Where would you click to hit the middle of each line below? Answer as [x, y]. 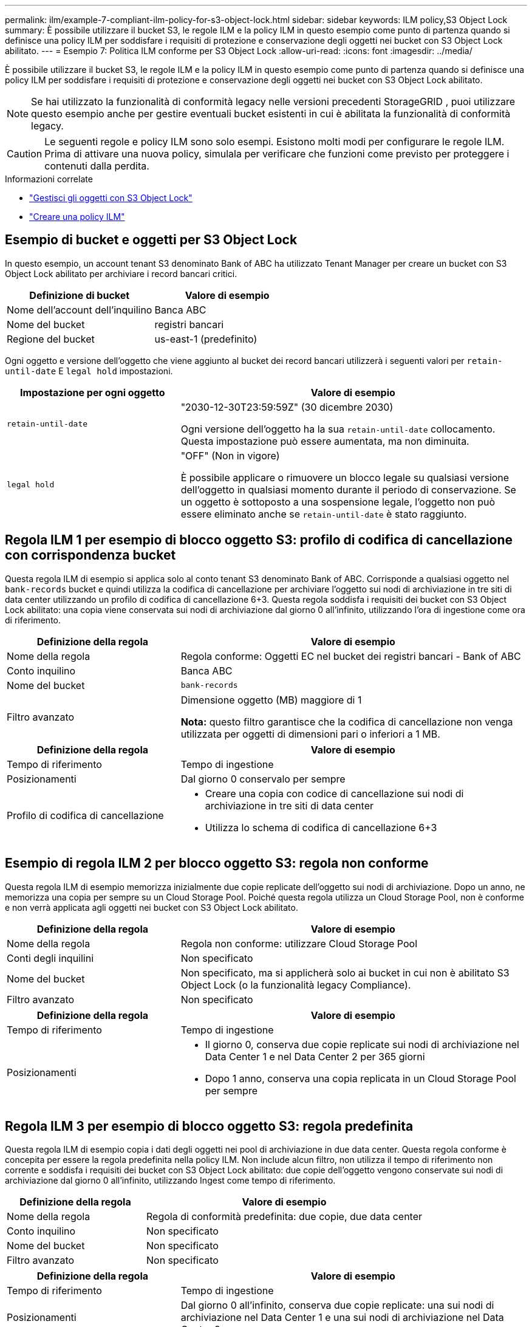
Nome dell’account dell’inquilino [80, 310]
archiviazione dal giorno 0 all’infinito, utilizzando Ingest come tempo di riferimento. [170, 1181]
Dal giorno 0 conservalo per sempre [263, 779]
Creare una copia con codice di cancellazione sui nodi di [334, 793]
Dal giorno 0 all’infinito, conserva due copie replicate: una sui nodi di [337, 1305]
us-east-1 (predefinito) [206, 339]
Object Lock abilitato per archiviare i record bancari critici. [121, 273]
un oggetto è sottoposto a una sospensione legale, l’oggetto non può [338, 502]
